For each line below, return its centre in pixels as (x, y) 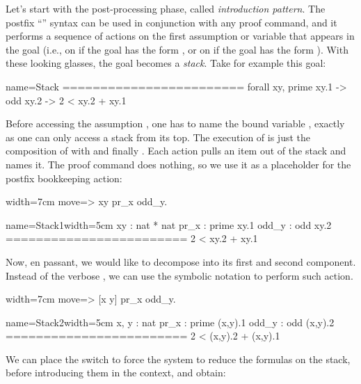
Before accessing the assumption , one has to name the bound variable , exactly (175, 123)
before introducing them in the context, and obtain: (116, 373)
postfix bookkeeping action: (64, 178)
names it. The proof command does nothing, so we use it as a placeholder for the (178, 164)
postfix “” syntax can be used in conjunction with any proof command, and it (171, 22)
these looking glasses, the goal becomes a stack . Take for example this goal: (166, 63)
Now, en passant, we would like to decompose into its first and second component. (181, 261)
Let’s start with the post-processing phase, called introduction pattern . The (166, 8)
